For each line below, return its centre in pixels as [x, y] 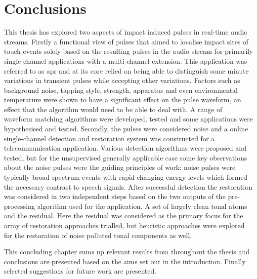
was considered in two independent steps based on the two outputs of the [115, 196]
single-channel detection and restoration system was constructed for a [109, 138]
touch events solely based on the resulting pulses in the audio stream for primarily [128, 51]
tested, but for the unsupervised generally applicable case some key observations [126, 157]
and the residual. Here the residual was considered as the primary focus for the [124, 216]
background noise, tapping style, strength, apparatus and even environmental [121, 90]
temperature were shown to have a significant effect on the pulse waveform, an [123, 100]
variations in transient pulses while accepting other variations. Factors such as [122, 80]
